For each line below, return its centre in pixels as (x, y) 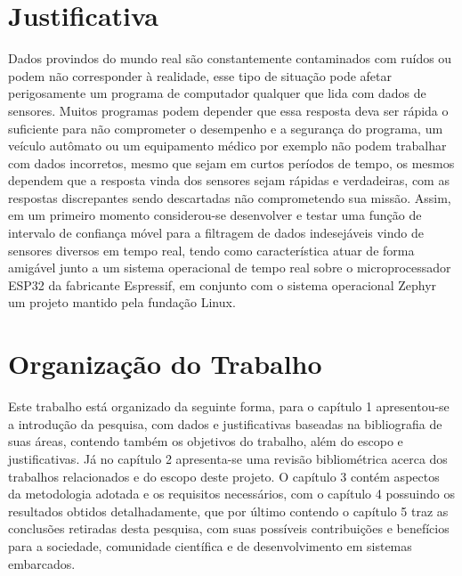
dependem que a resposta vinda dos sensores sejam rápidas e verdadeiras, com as (229, 180)
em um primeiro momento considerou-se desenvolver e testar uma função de (215, 215)
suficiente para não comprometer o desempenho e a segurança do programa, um (226, 128)
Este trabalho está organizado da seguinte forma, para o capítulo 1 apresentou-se (229, 406)
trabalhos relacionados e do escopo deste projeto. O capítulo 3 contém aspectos (224, 476)
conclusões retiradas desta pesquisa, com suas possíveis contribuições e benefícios (229, 528)
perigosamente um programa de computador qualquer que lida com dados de (217, 93)
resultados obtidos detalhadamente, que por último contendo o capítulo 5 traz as (228, 511)
